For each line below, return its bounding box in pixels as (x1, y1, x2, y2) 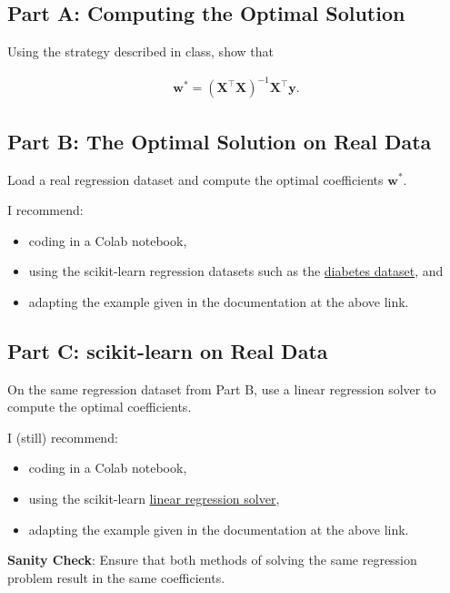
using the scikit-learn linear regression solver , (28, 489, 280, 508)
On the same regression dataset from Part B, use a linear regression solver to (7, 379, 436, 398)
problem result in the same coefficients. (7, 567, 225, 587)
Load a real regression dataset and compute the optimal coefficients (7, 169, 384, 189)
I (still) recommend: (7, 427, 118, 446)
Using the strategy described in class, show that (7, 42, 274, 61)
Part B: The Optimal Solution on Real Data (7, 127, 432, 155)
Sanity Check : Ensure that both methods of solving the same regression (7, 550, 417, 569)
